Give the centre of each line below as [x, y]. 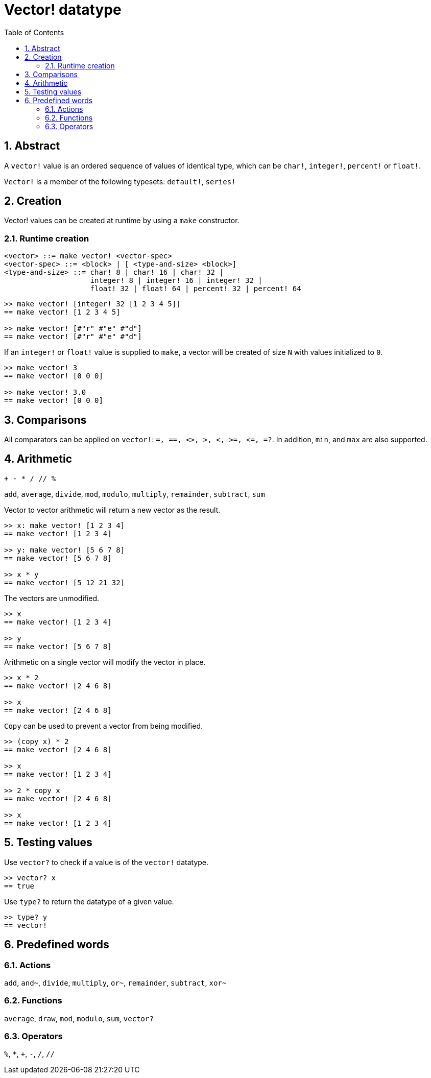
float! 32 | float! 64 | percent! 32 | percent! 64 [196, 289]
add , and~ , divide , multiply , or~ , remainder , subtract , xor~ [115, 983]
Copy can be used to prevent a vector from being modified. [103, 726]
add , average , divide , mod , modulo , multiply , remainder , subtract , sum [135, 494]
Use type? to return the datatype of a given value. [89, 901]
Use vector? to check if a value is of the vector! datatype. [106, 862]
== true [19, 886]
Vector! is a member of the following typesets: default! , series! [120, 181]
